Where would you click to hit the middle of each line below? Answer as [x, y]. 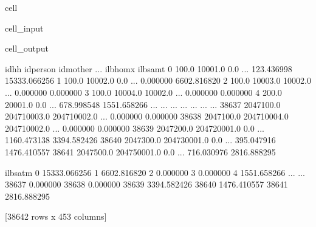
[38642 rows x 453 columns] [56, 216]
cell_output [27, 48]
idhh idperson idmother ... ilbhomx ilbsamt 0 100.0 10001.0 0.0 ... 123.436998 [149, 68]
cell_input [24, 28]
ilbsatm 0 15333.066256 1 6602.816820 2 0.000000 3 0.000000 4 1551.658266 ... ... [155, 172]
